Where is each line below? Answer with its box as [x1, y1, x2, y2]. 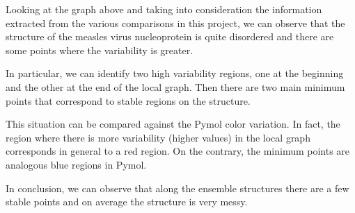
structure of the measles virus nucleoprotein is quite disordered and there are [6, 29, 334, 44]
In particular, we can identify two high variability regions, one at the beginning [6, 66, 344, 80]
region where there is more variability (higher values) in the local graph [6, 130, 310, 144]
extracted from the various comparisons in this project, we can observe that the [6, 15, 345, 30]
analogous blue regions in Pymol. [6, 157, 147, 171]
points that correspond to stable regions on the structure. [6, 93, 251, 108]
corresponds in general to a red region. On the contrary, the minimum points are [6, 144, 350, 158]
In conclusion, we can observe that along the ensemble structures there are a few [6, 180, 349, 195]
